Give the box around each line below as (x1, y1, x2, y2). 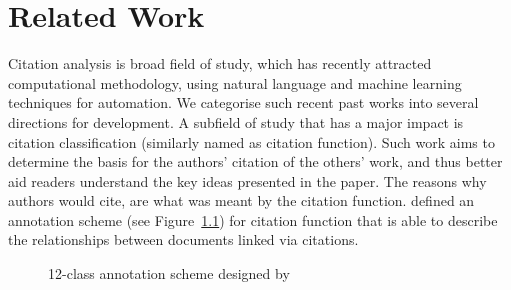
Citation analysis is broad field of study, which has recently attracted (8, 53, 432, 74)
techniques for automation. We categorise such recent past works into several (8, 92, 479, 113)
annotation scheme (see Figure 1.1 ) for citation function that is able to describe (8, 209, 498, 230)
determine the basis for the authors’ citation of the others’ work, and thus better (8, 151, 503, 172)
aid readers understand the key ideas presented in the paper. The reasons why (8, 170, 487, 191)
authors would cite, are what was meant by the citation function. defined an (8, 190, 475, 211)
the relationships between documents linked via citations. (8, 229, 359, 250)
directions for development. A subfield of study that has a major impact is (8, 111, 464, 132)
